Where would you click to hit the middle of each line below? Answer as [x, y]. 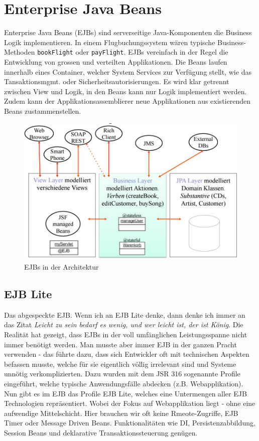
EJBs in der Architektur [61, 266]
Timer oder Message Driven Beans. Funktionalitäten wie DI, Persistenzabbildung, [130, 423]
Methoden [20, 52]
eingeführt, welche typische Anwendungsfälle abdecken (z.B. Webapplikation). [124, 383]
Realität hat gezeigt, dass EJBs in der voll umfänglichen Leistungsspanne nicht [126, 334]
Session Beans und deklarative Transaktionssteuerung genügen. [101, 432]
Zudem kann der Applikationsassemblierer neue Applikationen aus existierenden [127, 101]
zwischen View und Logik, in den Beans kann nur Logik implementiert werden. [125, 91]
